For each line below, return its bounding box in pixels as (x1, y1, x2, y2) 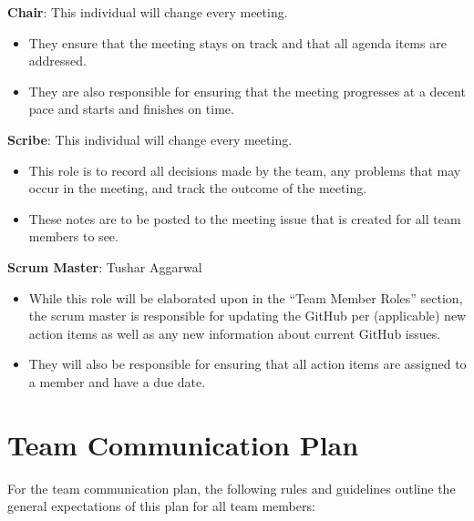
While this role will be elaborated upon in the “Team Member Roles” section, (28, 288, 463, 307)
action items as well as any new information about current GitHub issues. (28, 323, 441, 342)
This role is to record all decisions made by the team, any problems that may (28, 160, 461, 179)
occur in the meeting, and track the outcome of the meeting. (28, 179, 367, 198)
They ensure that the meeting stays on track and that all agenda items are (28, 33, 447, 52)
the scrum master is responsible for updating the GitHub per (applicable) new (28, 306, 467, 325)
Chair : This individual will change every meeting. (7, 3, 288, 21)
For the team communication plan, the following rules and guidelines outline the (7, 478, 456, 497)
